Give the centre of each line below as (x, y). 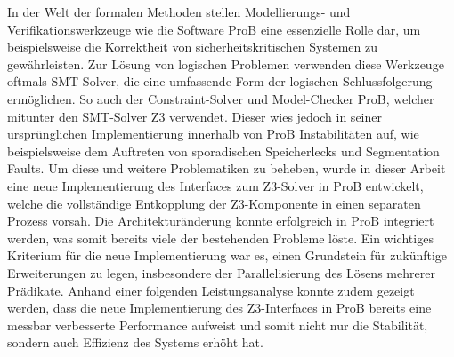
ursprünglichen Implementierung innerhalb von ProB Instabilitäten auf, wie (213, 134)
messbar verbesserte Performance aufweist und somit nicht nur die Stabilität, (218, 325)
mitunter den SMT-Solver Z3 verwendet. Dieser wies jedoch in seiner (195, 116)
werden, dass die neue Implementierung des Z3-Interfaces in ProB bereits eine (219, 308)
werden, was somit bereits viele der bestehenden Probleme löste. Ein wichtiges (220, 238)
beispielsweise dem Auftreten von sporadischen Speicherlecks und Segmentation (223, 151)
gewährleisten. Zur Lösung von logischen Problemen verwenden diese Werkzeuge (226, 63)
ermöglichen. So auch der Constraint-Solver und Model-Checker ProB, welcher (221, 98)
